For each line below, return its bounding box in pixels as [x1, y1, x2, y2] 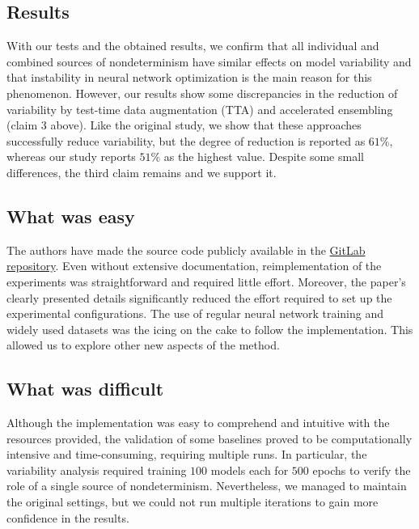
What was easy [6, 203, 135, 228]
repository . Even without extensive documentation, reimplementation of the [6, 257, 382, 274]
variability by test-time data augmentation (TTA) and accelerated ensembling [6, 100, 393, 117]
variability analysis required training [6, 461, 187, 478]
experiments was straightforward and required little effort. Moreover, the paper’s [6, 273, 406, 290]
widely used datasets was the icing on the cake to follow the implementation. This [6, 320, 413, 337]
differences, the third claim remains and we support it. [6, 163, 277, 180]
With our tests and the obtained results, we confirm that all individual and [6, 37, 379, 54]
